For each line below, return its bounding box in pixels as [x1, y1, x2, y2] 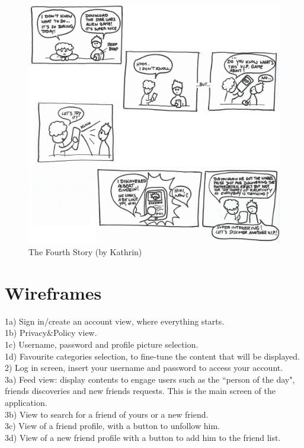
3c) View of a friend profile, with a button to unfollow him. [5, 420, 220, 432]
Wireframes [5, 280, 102, 304]
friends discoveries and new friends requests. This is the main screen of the [5, 385, 276, 397]
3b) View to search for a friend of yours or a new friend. [5, 408, 209, 420]
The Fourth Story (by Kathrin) [28, 246, 142, 258]
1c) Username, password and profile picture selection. [5, 338, 199, 350]
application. [5, 396, 47, 408]
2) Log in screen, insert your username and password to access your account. [5, 361, 283, 374]
